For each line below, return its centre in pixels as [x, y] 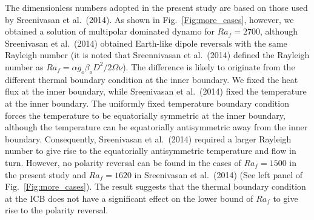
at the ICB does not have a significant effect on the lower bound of [129, 198]
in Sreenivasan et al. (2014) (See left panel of [219, 174]
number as [24, 66]
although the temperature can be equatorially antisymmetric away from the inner [156, 127]
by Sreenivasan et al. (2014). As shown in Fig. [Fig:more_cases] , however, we [149, 19]
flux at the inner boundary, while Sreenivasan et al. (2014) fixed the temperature [156, 91]
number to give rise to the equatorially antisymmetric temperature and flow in [151, 151]
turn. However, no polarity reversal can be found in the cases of [123, 162]
